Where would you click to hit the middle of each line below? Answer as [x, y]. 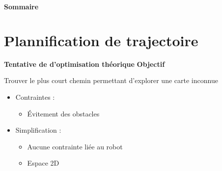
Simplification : [38, 130]
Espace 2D [43, 163]
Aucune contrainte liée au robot [75, 146]
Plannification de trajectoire [101, 40]
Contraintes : [35, 97]
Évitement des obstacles [63, 113]
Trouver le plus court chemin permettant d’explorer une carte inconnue [111, 80]
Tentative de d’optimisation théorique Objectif [84, 64]
